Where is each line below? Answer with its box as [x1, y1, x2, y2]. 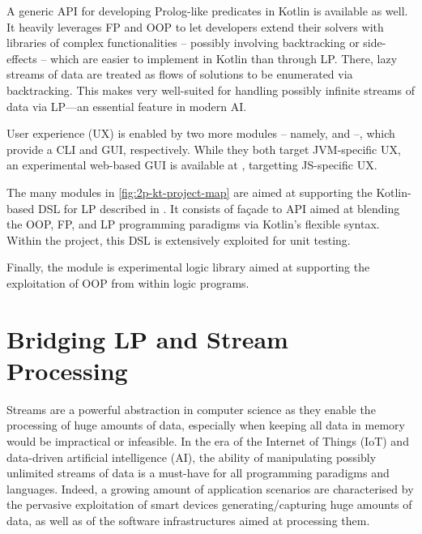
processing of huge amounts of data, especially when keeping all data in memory [6, 417, 405, 434]
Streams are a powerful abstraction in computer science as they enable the [6, 400, 376, 417]
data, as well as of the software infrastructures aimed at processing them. [6, 511, 370, 528]
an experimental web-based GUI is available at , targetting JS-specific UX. [6, 156, 377, 173]
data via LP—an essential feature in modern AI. [6, 97, 247, 114]
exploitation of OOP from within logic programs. [6, 274, 249, 291]
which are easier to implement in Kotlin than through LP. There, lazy [50, 49, 398, 66]
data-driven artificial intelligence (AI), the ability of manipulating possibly [6, 448, 377, 465]
